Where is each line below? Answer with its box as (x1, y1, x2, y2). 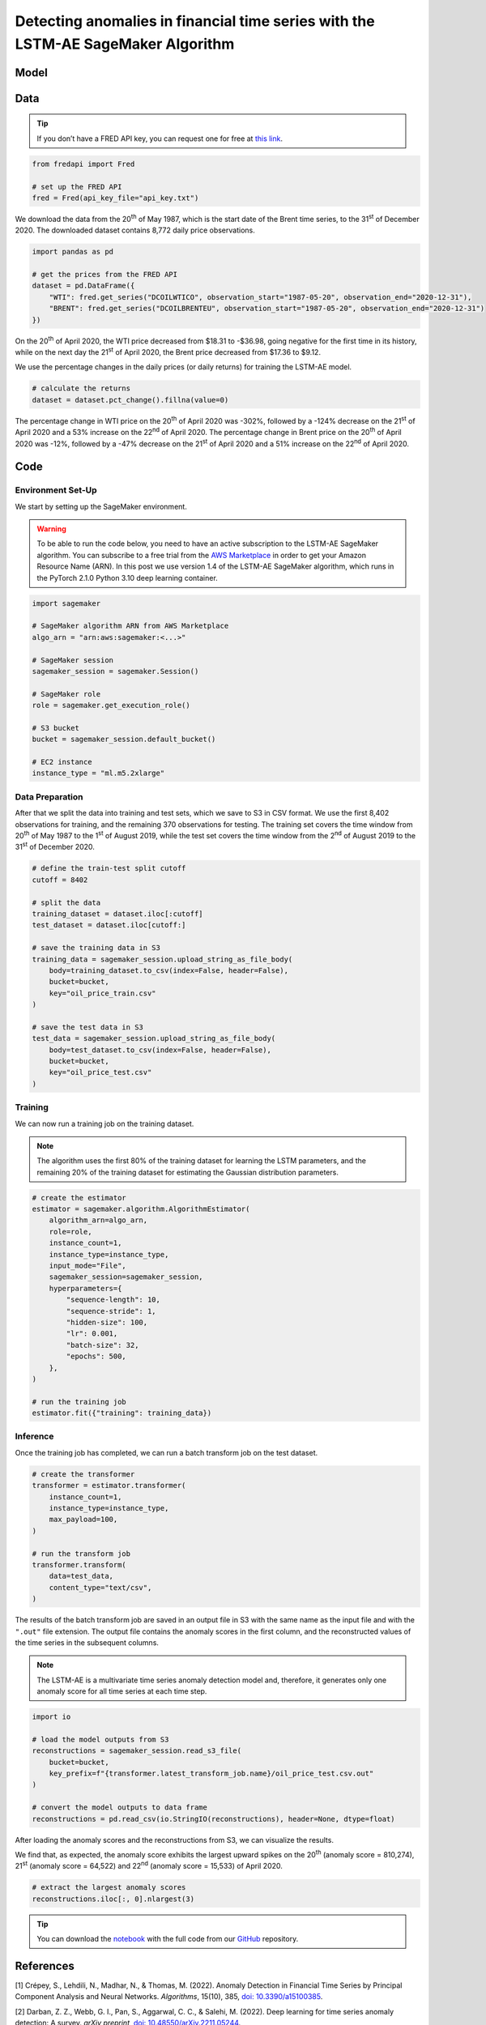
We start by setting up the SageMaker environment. (15, 501, 188, 511)
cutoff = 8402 (32, 875, 88, 885)
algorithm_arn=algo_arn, (49, 1216, 148, 1225)
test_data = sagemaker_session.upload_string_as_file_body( (32, 1034, 276, 1043)
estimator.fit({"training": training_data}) (32, 1409, 212, 1417)
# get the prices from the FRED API (32, 270, 178, 279)
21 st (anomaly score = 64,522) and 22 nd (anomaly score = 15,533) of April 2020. (15, 1860, 283, 1871)
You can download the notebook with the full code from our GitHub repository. (36, 1934, 299, 1944)
